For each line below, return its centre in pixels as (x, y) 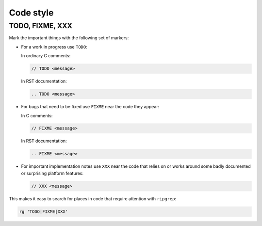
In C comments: (37, 115)
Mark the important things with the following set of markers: (69, 38)
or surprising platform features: (52, 173)
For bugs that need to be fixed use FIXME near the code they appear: (90, 107)
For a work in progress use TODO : (54, 47)
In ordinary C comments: (46, 56)
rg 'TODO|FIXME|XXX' (43, 211)
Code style (31, 13)
